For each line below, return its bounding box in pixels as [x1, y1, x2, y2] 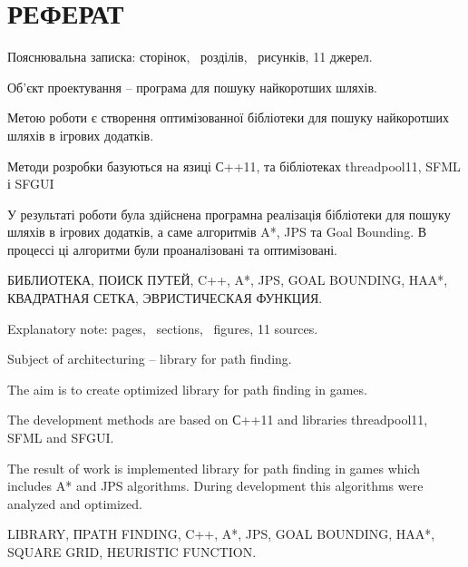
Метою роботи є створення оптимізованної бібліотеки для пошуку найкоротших [7, 108, 450, 127]
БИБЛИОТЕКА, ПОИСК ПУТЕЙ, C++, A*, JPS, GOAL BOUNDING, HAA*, [7, 270, 448, 289]
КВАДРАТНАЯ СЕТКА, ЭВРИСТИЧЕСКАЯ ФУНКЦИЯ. [7, 288, 323, 308]
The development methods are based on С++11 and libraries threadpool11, [7, 410, 428, 429]
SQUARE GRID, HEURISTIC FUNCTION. [7, 543, 257, 561]
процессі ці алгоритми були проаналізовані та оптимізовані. [7, 240, 337, 259]
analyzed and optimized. [7, 494, 142, 513]
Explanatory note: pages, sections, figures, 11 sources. [7, 318, 318, 337]
